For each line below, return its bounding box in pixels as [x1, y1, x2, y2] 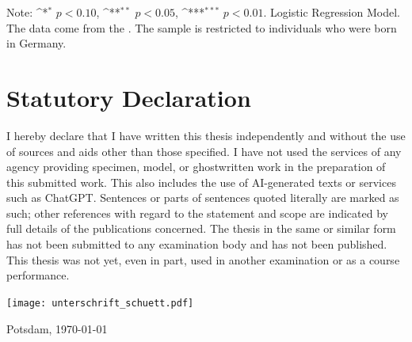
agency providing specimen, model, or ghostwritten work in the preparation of [6, 158, 386, 175]
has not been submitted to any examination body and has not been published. [6, 236, 387, 253]
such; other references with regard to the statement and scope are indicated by [6, 204, 388, 221]
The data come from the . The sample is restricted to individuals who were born [6, 19, 397, 36]
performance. [6, 267, 70, 283]
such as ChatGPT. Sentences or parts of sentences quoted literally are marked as [6, 189, 399, 206]
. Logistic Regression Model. [263, 4, 400, 20]
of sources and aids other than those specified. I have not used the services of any [6, 142, 402, 159]
